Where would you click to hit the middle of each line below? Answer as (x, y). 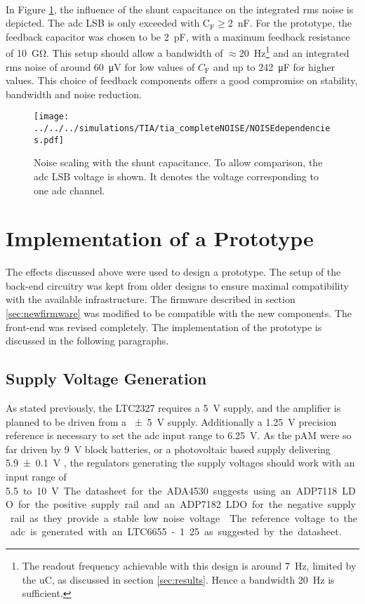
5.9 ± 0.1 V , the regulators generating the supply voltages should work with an (180, 463)
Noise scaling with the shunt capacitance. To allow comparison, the (178, 162)
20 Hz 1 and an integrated (294, 52)
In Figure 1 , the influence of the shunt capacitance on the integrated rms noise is (180, 9)
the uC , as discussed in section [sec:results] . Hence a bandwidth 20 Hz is (178, 579)
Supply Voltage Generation (106, 378)
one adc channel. (69, 190)
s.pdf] (49, 140)
